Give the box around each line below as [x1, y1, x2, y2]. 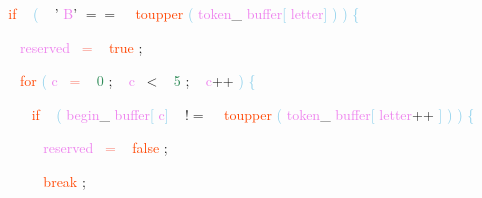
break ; [43, 170, 86, 191]
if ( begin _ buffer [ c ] [31, 103, 169, 124]
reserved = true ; [20, 36, 143, 57]
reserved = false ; [43, 137, 168, 158]
